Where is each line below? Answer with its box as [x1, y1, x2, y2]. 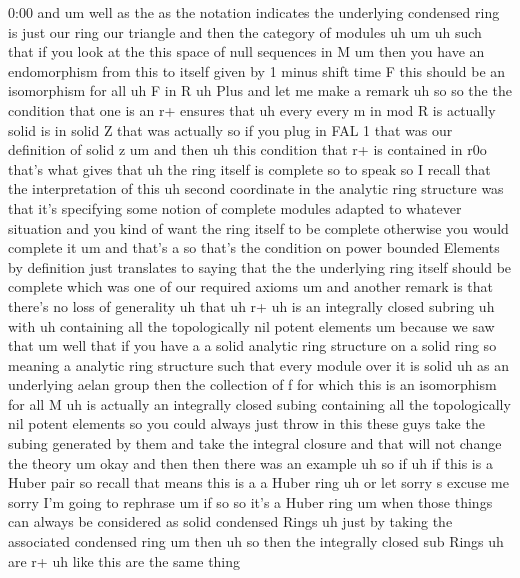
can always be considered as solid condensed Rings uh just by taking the [8, 511, 453, 532]
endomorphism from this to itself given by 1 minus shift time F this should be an [8, 60, 506, 81]
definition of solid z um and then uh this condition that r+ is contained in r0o [8, 139, 487, 160]
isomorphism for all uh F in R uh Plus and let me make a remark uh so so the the [8, 80, 512, 101]
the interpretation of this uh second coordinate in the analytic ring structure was [8, 178, 504, 199]
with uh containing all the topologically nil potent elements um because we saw [8, 315, 495, 336]
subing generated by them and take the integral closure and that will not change [8, 433, 502, 454]
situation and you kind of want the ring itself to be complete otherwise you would [8, 217, 509, 238]
